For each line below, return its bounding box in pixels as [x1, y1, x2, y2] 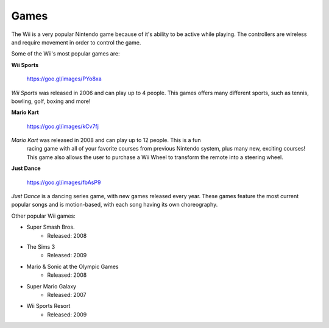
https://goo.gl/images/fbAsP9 [26, 179, 101, 186]
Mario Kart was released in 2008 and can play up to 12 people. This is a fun [11, 137, 201, 144]
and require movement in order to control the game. [11, 38, 141, 46]
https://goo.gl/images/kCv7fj [26, 123, 99, 130]
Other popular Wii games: [11, 212, 76, 219]
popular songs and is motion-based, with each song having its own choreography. [11, 201, 218, 209]
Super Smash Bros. [26, 223, 75, 231]
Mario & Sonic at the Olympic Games [26, 263, 119, 270]
